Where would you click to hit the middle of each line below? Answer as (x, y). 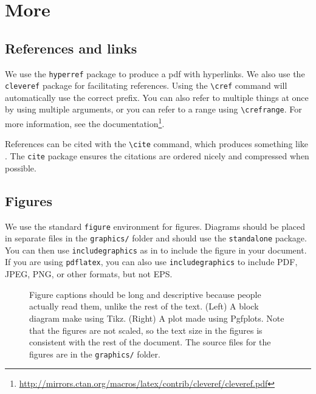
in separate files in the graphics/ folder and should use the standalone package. (156, 238)
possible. (21, 168)
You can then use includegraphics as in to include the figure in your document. (156, 250)
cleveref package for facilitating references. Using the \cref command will (146, 85)
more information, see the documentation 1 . (85, 123)
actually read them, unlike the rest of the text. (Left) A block (144, 306)
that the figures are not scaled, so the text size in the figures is (146, 330)
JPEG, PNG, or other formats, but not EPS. (89, 274)
